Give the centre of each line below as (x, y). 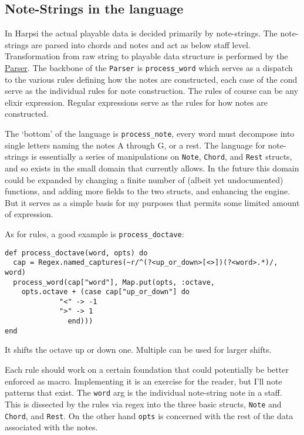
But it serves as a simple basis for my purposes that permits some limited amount (152, 202)
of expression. (29, 214)
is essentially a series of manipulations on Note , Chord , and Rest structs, (162, 156)
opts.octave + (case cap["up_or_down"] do (105, 292)
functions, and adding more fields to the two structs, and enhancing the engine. (148, 191)
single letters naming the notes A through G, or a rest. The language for (135, 145)
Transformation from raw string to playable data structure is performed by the (146, 56)
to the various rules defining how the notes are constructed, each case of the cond (151, 79)
